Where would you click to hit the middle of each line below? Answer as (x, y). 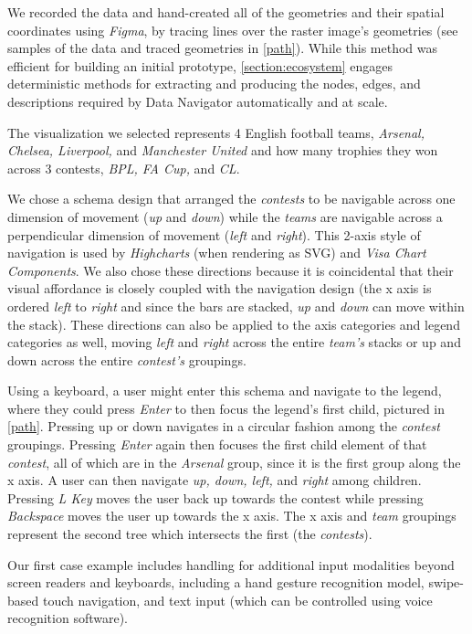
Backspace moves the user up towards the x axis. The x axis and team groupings (232, 516)
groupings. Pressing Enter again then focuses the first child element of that (217, 444)
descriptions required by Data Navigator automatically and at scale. (198, 101)
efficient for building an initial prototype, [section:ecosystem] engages (200, 65)
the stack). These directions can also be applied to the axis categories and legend (234, 324)
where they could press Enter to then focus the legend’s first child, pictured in (226, 408)
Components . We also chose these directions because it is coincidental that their (231, 270)
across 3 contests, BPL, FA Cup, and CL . (124, 168)
